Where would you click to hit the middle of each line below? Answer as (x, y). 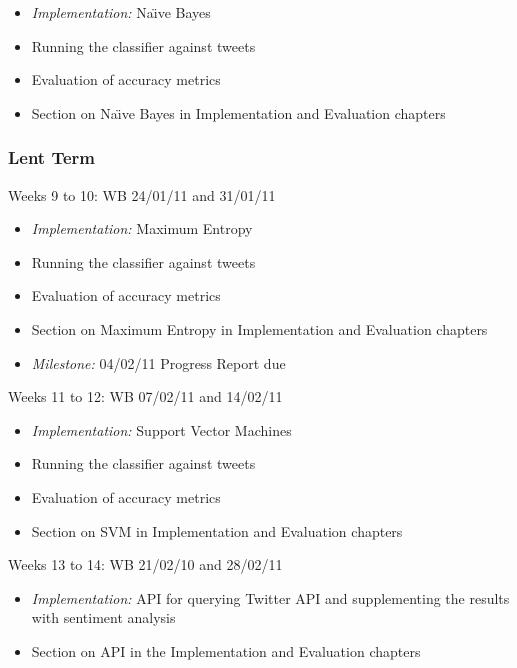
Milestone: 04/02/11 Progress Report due (158, 362)
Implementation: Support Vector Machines (161, 429)
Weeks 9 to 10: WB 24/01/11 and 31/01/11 (142, 194)
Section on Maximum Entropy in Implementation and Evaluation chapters (259, 328)
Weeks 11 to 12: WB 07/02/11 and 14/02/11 (145, 396)
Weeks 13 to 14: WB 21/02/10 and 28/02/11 (145, 564)
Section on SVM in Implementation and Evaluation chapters (217, 530)
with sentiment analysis (103, 617)
